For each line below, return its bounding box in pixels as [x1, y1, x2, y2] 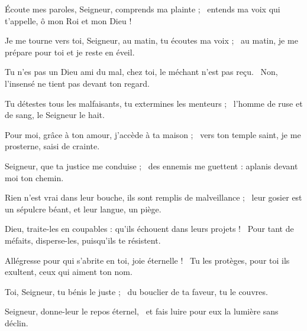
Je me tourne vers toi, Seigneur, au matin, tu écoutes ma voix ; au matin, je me [5, 34, 298, 47]
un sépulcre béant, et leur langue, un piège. [5, 202, 161, 215]
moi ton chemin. [5, 171, 64, 183]
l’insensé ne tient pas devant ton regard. [5, 77, 150, 89]
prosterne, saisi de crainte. [5, 140, 100, 152]
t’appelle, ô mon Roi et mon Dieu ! [5, 14, 132, 27]
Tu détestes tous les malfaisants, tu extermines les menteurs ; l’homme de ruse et [5, 97, 303, 109]
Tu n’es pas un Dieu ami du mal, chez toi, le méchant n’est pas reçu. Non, [5, 65, 278, 78]
